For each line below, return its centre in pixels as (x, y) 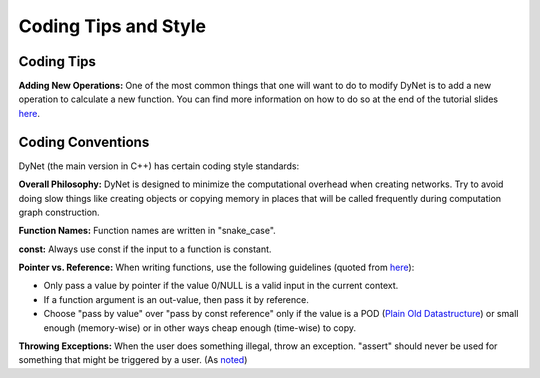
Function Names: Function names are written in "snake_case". (147, 231)
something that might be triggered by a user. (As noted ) (133, 360)
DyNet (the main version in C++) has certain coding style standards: (159, 166)
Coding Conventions (84, 141)
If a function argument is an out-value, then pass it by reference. (176, 299)
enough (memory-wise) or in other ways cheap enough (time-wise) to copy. (200, 327)
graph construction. (59, 212)
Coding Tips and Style (112, 26)
